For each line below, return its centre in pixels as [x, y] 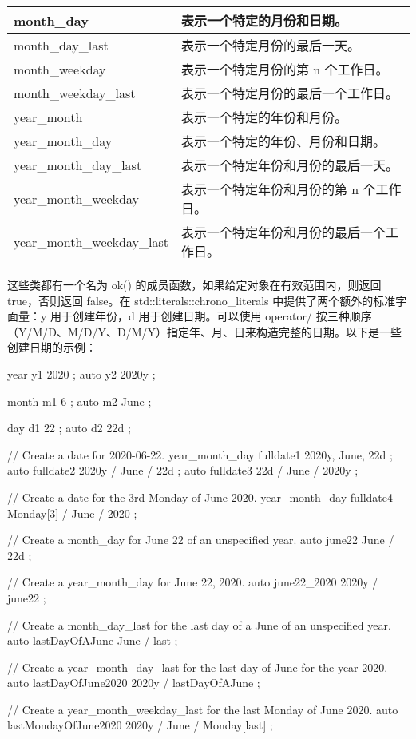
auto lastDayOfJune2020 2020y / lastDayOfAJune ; [134, 683]
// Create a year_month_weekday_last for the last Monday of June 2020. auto [203, 709]
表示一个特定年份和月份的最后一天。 [289, 165]
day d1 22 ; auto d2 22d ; [69, 428]
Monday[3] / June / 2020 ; [72, 513]
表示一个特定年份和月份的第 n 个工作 [291, 189]
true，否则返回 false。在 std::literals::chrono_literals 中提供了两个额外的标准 [202, 300]
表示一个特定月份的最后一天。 [270, 45]
